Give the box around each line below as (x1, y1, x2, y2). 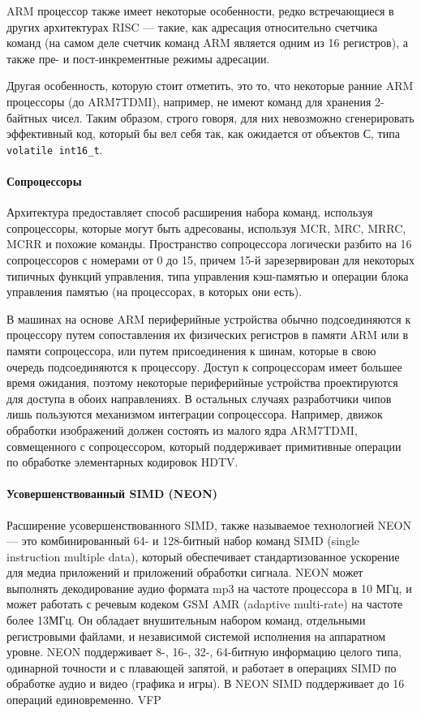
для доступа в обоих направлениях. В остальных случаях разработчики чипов (6, 389, 392, 406)
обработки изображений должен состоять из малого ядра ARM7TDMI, (6, 421, 358, 438)
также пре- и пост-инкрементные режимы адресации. (6, 49, 270, 67)
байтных (6, 109, 48, 126)
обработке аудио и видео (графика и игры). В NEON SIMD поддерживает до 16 (6, 675, 405, 692)
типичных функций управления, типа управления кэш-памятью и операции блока (6, 267, 409, 284)
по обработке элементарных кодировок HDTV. (6, 453, 238, 470)
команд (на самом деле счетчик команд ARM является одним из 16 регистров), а (6, 34, 408, 51)
